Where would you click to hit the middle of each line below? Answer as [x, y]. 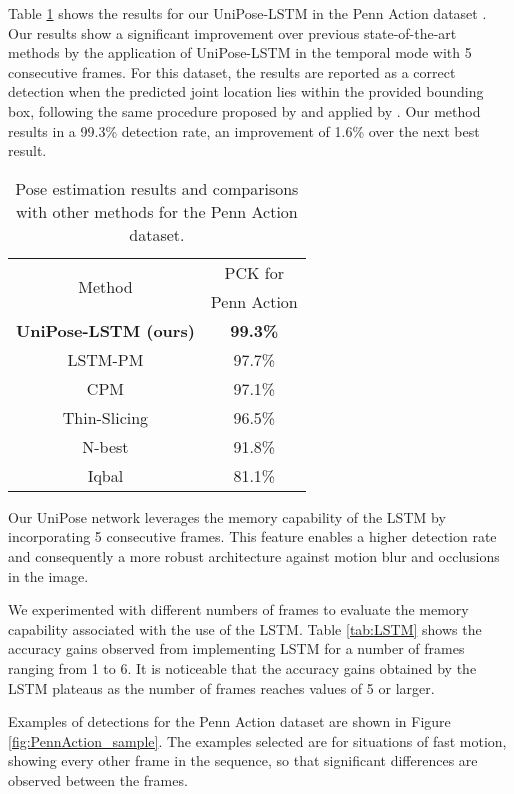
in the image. [48, 575]
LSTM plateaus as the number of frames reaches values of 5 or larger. [221, 687]
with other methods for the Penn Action [157, 211]
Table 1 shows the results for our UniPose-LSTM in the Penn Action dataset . [247, 13]
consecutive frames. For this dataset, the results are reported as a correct [232, 71]
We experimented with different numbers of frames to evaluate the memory [238, 609]
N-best [105, 446]
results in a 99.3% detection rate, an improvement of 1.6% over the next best [244, 130]
